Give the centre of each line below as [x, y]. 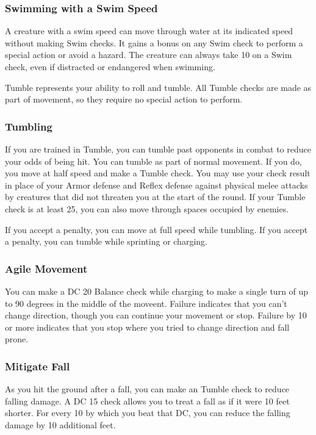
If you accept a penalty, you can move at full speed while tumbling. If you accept [156, 229]
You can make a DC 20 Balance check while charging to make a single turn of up [157, 291]
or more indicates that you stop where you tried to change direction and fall [147, 327]
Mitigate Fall [38, 366]
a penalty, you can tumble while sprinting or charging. [106, 241]
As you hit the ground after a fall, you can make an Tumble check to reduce [147, 389]
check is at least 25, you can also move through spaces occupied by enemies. [147, 208]
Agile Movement [46, 268]
